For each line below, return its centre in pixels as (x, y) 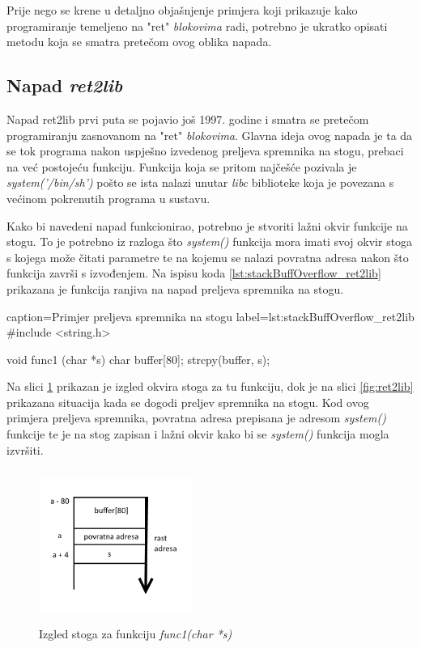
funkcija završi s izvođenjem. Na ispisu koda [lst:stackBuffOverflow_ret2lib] (194, 273)
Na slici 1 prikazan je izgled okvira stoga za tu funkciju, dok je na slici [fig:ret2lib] (210, 386)
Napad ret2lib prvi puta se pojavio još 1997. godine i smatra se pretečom (188, 119)
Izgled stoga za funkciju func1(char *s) (136, 633)
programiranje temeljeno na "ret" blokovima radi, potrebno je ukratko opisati (197, 25)
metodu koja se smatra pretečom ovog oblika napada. (139, 42)
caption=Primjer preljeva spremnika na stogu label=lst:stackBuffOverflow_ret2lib (210, 316)
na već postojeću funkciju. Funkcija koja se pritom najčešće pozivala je (182, 166)
